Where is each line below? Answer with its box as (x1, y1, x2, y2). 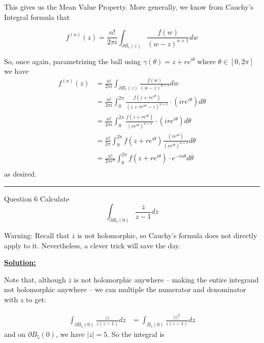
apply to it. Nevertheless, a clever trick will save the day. (4, 240, 181, 250)
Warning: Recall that (4, 230, 70, 240)
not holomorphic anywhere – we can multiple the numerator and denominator (4, 284, 246, 295)
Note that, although (4, 274, 66, 284)
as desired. (4, 168, 37, 179)
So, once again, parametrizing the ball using (4, 55, 141, 66)
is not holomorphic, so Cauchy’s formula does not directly (77, 230, 257, 240)
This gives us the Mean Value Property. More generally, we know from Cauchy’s (4, 2, 254, 12)
